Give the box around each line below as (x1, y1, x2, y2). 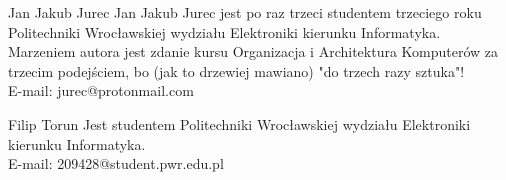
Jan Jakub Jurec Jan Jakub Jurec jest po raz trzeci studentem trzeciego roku (8, 2, 482, 22)
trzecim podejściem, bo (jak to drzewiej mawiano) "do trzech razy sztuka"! (8, 60, 465, 81)
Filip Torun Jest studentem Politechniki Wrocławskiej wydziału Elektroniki (8, 113, 471, 134)
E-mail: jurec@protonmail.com (8, 80, 194, 101)
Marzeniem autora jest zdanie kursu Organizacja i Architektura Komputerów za (8, 41, 499, 62)
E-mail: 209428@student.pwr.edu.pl (8, 153, 224, 174)
